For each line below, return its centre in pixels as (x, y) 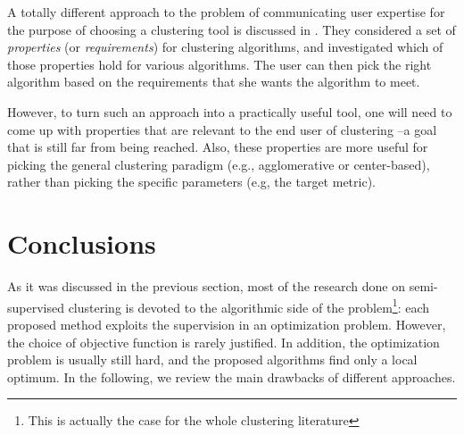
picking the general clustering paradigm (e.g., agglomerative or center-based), (219, 164)
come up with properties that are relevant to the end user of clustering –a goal (222, 129)
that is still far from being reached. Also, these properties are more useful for (218, 147)
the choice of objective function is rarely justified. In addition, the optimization (224, 342)
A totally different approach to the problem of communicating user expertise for (226, 12)
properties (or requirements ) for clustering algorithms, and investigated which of (225, 47)
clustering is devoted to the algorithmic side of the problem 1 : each (249, 305)
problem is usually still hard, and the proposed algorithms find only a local (212, 360)
